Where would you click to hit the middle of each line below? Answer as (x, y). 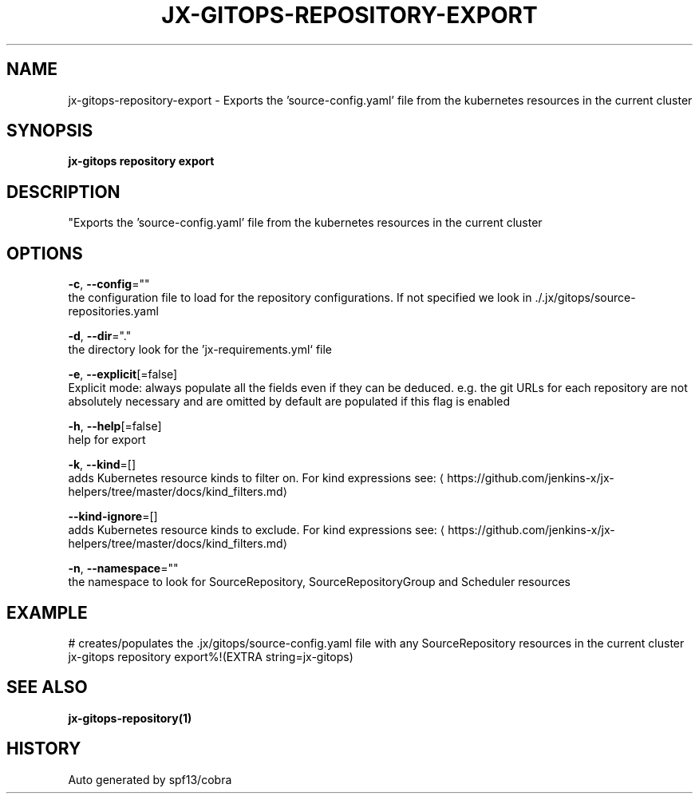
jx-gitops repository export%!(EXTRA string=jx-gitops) (211, 656)
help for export (107, 440)
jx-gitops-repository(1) (130, 718)
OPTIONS (45, 253)
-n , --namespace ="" (123, 568)
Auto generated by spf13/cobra (150, 779)
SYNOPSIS (50, 131)
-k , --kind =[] (102, 465)
